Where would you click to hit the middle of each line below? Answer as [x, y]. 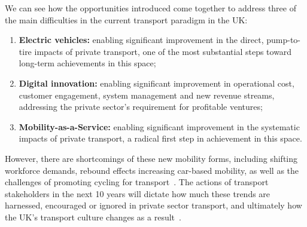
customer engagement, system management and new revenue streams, [147, 95]
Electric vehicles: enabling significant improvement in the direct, [141, 40]
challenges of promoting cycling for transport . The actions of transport [137, 182]
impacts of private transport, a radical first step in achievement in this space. [160, 138]
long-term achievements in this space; [87, 63]
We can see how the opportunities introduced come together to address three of [151, 8]
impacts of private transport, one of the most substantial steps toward [163, 51]
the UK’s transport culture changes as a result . [93, 217]
